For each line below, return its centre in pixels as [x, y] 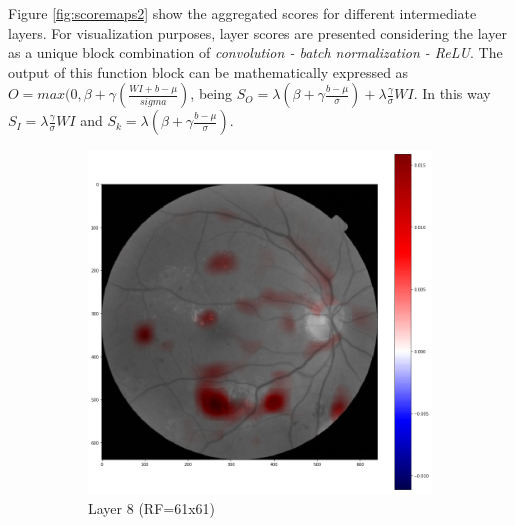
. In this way [452, 93]
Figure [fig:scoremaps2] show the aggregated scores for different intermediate [242, 13]
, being [211, 93]
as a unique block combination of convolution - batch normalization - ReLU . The [255, 52]
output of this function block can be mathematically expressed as [208, 71]
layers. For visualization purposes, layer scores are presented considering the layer [257, 32]
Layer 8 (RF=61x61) [152, 507]
